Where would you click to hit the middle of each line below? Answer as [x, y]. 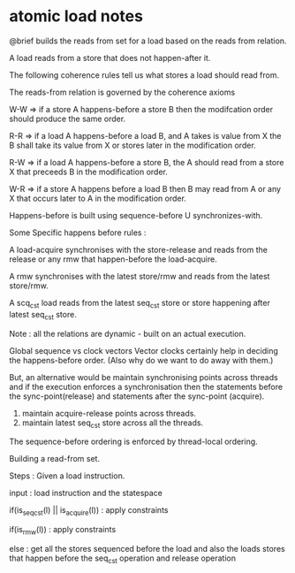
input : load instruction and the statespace [86, 493]
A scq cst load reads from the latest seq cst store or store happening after [140, 304]
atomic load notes [76, 16]
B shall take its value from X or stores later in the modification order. [132, 145]
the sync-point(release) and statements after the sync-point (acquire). [137, 396]
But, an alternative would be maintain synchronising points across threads [144, 377]
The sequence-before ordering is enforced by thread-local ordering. [133, 442]
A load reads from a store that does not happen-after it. [110, 57]
